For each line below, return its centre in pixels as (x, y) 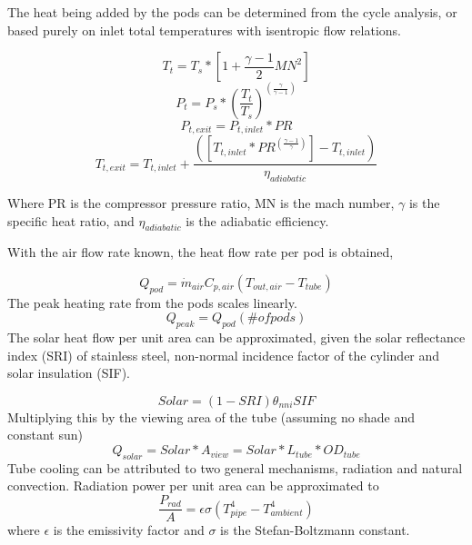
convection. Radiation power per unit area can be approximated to (193, 486)
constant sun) (45, 435)
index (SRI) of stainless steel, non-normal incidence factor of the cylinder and (224, 355)
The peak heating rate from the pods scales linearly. (152, 302)
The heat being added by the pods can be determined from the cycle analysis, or (232, 12)
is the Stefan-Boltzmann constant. (315, 530)
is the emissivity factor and (129, 530)
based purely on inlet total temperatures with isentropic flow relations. (204, 30)
